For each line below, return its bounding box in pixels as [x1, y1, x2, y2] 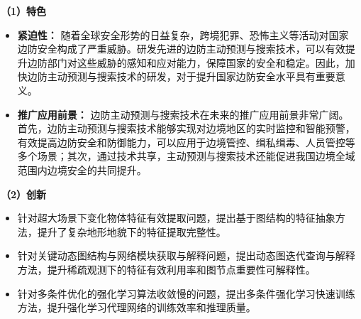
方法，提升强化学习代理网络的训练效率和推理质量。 [17, 300, 256, 315]
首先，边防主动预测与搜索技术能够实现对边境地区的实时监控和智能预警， [17, 121, 355, 136]
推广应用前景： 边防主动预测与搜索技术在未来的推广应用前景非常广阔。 [17, 107, 349, 121]
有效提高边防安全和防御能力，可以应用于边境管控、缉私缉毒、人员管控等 [17, 134, 355, 149]
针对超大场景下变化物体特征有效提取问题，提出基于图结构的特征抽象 [17, 210, 335, 225]
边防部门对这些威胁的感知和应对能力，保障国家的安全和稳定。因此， [27, 55, 345, 70]
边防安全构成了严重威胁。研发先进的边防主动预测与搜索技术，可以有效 [17, 41, 345, 56]
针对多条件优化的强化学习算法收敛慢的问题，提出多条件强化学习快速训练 [17, 286, 355, 301]
